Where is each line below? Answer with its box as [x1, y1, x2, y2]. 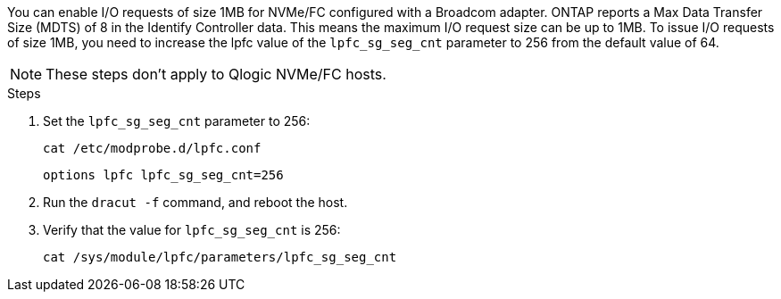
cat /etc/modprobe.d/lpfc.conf [43, 141, 262, 155]
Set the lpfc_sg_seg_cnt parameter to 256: [43, 113, 311, 129]
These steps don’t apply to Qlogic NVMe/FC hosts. [46, 65, 386, 83]
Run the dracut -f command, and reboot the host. [43, 195, 348, 210]
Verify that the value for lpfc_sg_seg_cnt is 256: [43, 222, 341, 237]
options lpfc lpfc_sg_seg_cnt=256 [43, 168, 284, 182]
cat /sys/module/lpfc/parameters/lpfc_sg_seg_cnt [43, 250, 397, 264]
